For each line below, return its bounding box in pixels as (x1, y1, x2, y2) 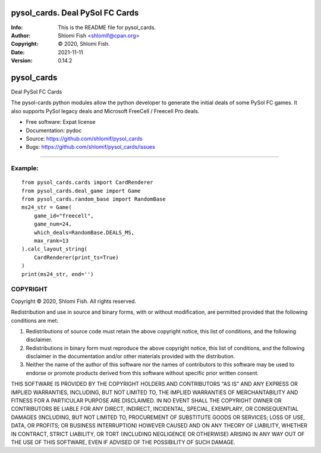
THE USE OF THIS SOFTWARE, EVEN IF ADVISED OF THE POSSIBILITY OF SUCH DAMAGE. (11, 438, 236, 446)
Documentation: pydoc (26, 127, 82, 134)
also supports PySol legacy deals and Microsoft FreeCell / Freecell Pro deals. (11, 107, 200, 114)
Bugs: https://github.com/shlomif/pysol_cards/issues (26, 143, 156, 151)
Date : (11, 48, 25, 56)
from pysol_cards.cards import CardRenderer (21, 179, 154, 186)
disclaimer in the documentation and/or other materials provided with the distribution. (26, 353, 235, 360)
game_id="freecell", (33, 212, 94, 219)
